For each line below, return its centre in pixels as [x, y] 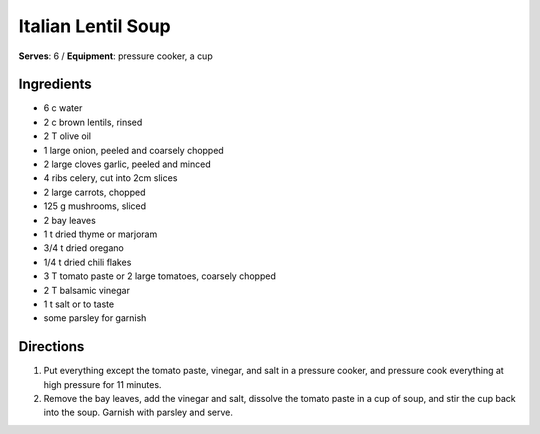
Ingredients [55, 84]
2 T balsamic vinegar [86, 290]
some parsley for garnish [95, 318]
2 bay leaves [70, 220]
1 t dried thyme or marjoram [100, 234]
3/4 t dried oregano [83, 248]
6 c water [63, 108]
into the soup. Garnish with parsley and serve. [138, 412]
